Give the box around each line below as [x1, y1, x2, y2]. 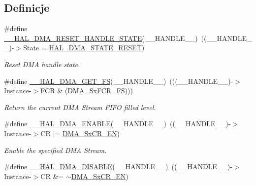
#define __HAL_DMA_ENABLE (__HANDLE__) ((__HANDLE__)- [4, 118, 231, 129]
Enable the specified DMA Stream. [4, 145, 107, 155]
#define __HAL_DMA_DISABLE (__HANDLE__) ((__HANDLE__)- [4, 161, 232, 172]
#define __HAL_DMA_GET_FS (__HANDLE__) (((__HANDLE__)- [4, 75, 233, 86]
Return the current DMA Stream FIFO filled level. [4, 102, 156, 112]
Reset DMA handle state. [4, 59, 80, 69]
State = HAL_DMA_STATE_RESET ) [23, 42, 145, 53]
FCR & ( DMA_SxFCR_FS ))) [40, 85, 133, 96]
